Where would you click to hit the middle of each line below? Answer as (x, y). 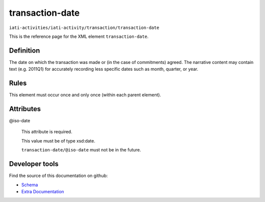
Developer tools (34, 164)
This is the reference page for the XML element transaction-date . (79, 36)
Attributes (25, 109)
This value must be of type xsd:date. (58, 141)
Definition (25, 50)
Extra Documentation (43, 191)
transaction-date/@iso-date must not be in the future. (81, 150)
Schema (30, 185)
